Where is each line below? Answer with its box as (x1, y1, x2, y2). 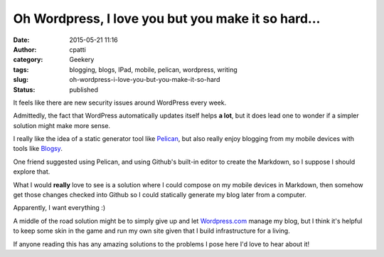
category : (13, 56, 43, 64)
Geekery (69, 56, 95, 64)
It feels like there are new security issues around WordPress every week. (13, 98, 227, 107)
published (69, 85, 99, 94)
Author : (13, 45, 37, 53)
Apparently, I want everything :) (13, 204, 106, 212)
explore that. (13, 167, 50, 176)
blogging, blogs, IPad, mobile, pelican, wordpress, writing (69, 65, 238, 74)
